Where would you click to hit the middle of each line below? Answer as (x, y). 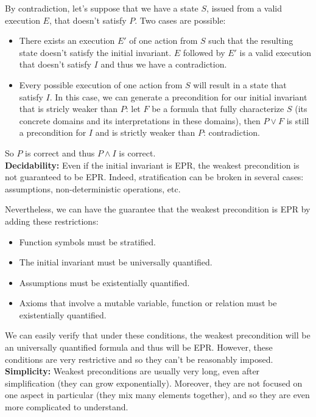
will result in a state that (240, 84)
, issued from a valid (244, 8)
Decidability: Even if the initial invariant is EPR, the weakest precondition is (152, 165)
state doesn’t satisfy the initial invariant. (95, 52)
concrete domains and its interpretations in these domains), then (140, 120)
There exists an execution (67, 40)
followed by (204, 52)
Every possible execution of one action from (101, 84)
